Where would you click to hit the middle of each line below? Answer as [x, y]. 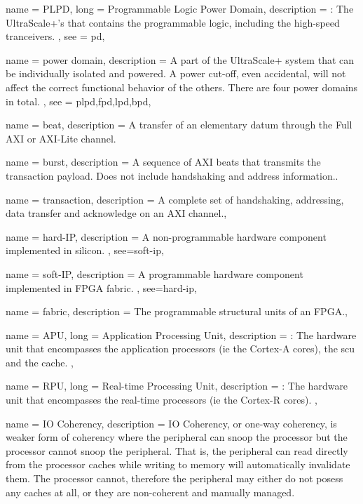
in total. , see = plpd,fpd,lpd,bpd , [78, 101]
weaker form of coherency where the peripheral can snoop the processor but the [177, 437]
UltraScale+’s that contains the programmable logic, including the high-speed [173, 22]
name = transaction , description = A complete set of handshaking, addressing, [175, 199]
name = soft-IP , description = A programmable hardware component [155, 273]
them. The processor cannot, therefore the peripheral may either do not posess [174, 478]
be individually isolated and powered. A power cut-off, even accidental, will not [176, 73]
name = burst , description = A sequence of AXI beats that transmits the [163, 162]
